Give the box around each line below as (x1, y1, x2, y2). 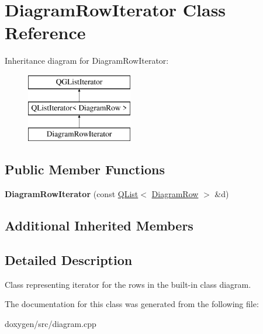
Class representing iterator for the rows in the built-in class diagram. (5, 278, 251, 290)
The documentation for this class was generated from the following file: (5, 298, 259, 310)
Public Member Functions (5, 160, 165, 178)
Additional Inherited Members (5, 216, 193, 235)
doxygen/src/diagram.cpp (5, 317, 96, 329)
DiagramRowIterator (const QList (5, 188, 139, 200)
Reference (5, 20, 86, 44)
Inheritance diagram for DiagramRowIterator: (5, 54, 169, 67)
